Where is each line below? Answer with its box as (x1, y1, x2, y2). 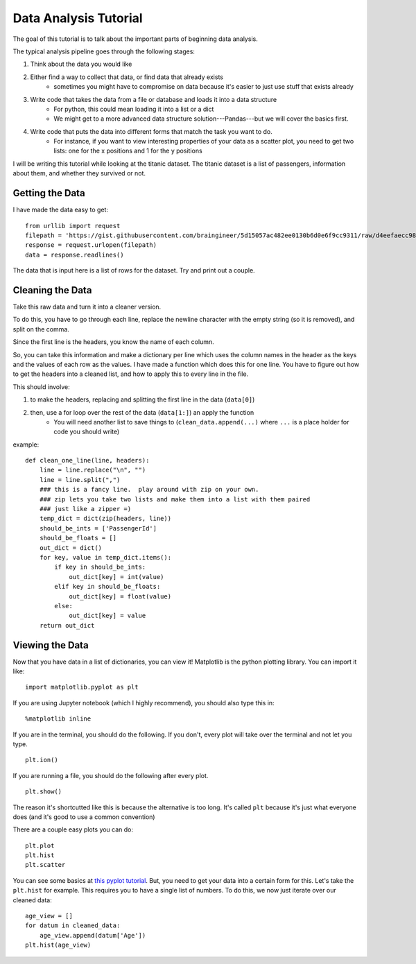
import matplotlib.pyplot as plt (25, 683, 139, 691)
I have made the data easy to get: (12, 205, 109, 214)
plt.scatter (25, 861, 66, 869)
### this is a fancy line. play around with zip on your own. (39, 485, 259, 494)
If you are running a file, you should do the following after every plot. (12, 771, 209, 780)
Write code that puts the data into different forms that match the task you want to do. (30, 127, 273, 135)
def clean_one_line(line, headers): (25, 456, 150, 465)
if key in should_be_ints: (54, 563, 146, 571)
